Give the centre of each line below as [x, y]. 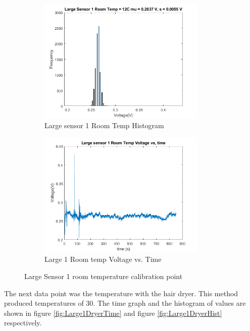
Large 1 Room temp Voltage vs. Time [103, 259]
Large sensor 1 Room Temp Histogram [104, 125]
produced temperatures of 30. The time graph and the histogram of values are [125, 303]
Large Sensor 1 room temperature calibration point [104, 276]
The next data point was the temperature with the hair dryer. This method [121, 293]
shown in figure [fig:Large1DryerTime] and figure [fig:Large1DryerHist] [113, 313]
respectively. [23, 323]
